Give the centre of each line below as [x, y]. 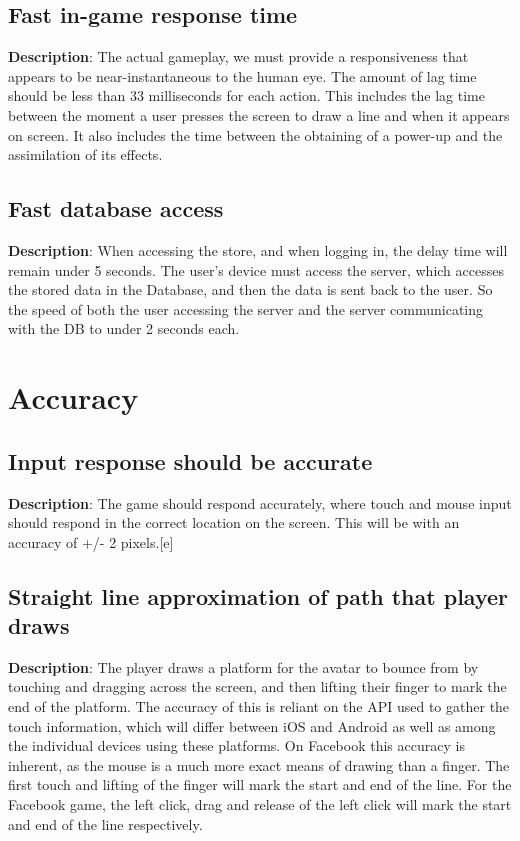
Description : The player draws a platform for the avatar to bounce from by [243, 666]
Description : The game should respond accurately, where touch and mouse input [260, 502]
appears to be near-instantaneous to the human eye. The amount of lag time [242, 75]
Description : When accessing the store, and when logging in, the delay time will [258, 249]
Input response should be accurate [190, 460]
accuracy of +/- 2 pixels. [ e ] [91, 541]
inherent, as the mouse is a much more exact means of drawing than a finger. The [259, 764]
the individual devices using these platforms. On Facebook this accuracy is [236, 745]
